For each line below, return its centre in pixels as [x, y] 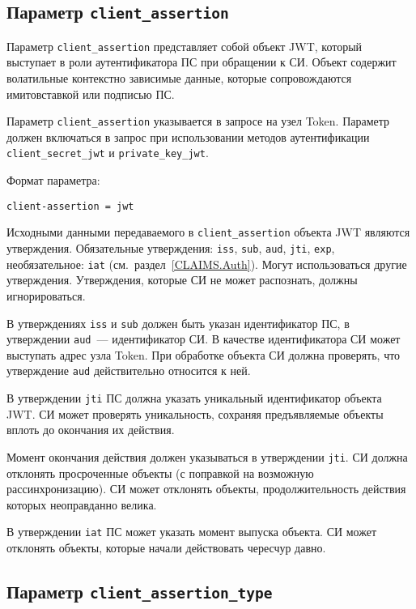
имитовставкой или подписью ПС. [91, 94]
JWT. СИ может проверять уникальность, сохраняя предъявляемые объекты [195, 413]
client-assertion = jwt [70, 206]
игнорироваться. [46, 295]
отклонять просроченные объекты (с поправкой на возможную [160, 473]
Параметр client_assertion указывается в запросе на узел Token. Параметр [198, 121]
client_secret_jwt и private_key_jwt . [108, 153]
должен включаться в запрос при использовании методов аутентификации [188, 136]
